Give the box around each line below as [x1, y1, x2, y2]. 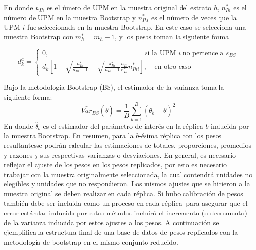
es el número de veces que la [151, 12, 237, 22]
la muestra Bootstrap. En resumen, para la [4, 130, 134, 141]
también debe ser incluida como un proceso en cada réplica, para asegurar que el [4, 198, 248, 208]
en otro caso [154, 63, 191, 71]
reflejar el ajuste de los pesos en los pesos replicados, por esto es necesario [4, 159, 227, 170]
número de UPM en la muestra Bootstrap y [4, 12, 136, 22]
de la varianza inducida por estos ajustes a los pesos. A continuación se [4, 217, 219, 227]
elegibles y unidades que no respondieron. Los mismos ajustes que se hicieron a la [4, 179, 250, 189]
